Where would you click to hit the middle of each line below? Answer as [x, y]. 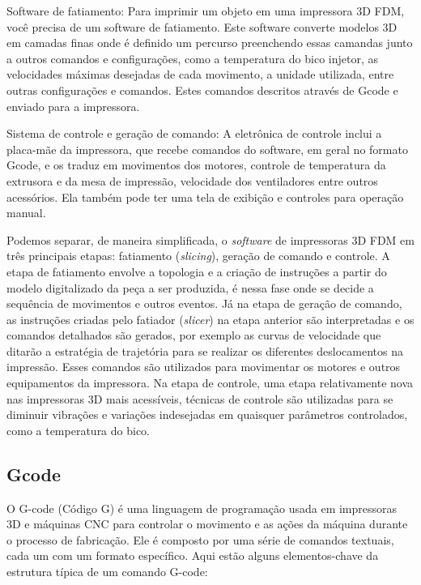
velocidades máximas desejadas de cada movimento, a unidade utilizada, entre [200, 74]
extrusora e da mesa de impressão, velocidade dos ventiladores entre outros [192, 180]
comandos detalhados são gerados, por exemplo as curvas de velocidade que [194, 335]
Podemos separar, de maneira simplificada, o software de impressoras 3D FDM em [210, 239]
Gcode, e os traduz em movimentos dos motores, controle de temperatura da [196, 165]
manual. [26, 213]
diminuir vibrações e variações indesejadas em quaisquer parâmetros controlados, [207, 414]
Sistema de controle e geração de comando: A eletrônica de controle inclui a [194, 133]
